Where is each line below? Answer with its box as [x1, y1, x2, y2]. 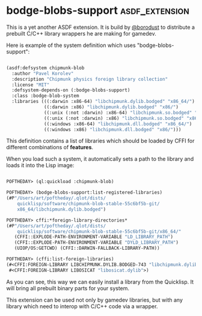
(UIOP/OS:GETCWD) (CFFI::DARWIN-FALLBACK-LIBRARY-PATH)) [14, 245, 161, 252]
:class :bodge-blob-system [11, 93, 79, 99]
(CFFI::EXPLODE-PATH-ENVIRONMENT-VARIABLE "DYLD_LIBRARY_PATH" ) [14, 240, 179, 246]
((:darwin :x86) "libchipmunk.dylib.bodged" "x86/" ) [44, 104, 179, 110]
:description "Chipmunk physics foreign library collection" [11, 76, 168, 82]
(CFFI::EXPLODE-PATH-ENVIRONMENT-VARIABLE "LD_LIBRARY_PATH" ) [14, 234, 173, 240]
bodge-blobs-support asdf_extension [6, 4, 189, 17]
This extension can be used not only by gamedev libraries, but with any [6, 296, 183, 303]
